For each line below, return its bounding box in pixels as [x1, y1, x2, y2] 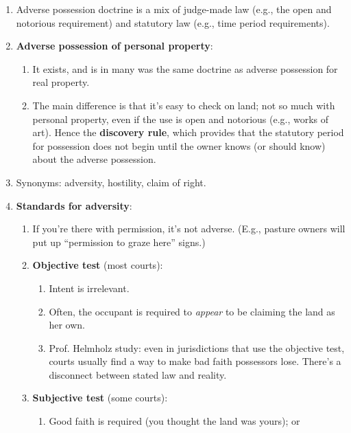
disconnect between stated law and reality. [49, 367, 227, 381]
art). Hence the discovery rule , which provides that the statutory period [32, 125, 344, 140]
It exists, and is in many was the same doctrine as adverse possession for [32, 61, 338, 76]
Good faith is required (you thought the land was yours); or [49, 414, 300, 428]
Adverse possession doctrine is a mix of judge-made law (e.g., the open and [16, 2, 332, 16]
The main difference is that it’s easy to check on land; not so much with [32, 98, 335, 112]
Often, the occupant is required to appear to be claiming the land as [49, 304, 335, 318]
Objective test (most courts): [32, 258, 163, 272]
